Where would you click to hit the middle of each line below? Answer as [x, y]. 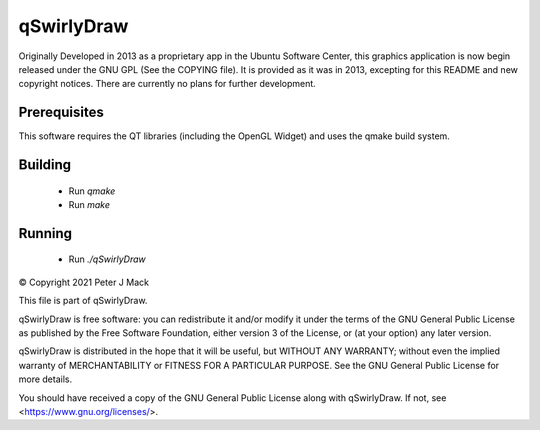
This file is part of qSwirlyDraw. [83, 301]
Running [45, 233]
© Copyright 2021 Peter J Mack [84, 282]
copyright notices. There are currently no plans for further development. [167, 84]
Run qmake [92, 191]
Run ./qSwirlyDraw [107, 259]
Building [45, 165]
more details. [45, 379]
